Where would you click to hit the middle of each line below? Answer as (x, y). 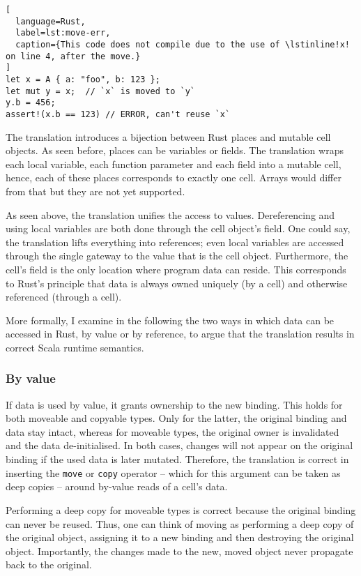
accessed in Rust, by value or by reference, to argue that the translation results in (180, 334)
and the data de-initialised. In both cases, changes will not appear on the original (179, 445)
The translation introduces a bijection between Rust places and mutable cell (168, 136)
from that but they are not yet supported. (95, 191)
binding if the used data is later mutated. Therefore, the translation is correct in (177, 459)
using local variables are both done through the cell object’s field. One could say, (178, 228)
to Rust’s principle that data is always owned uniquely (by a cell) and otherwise (177, 283)
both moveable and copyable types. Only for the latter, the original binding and (176, 418)
